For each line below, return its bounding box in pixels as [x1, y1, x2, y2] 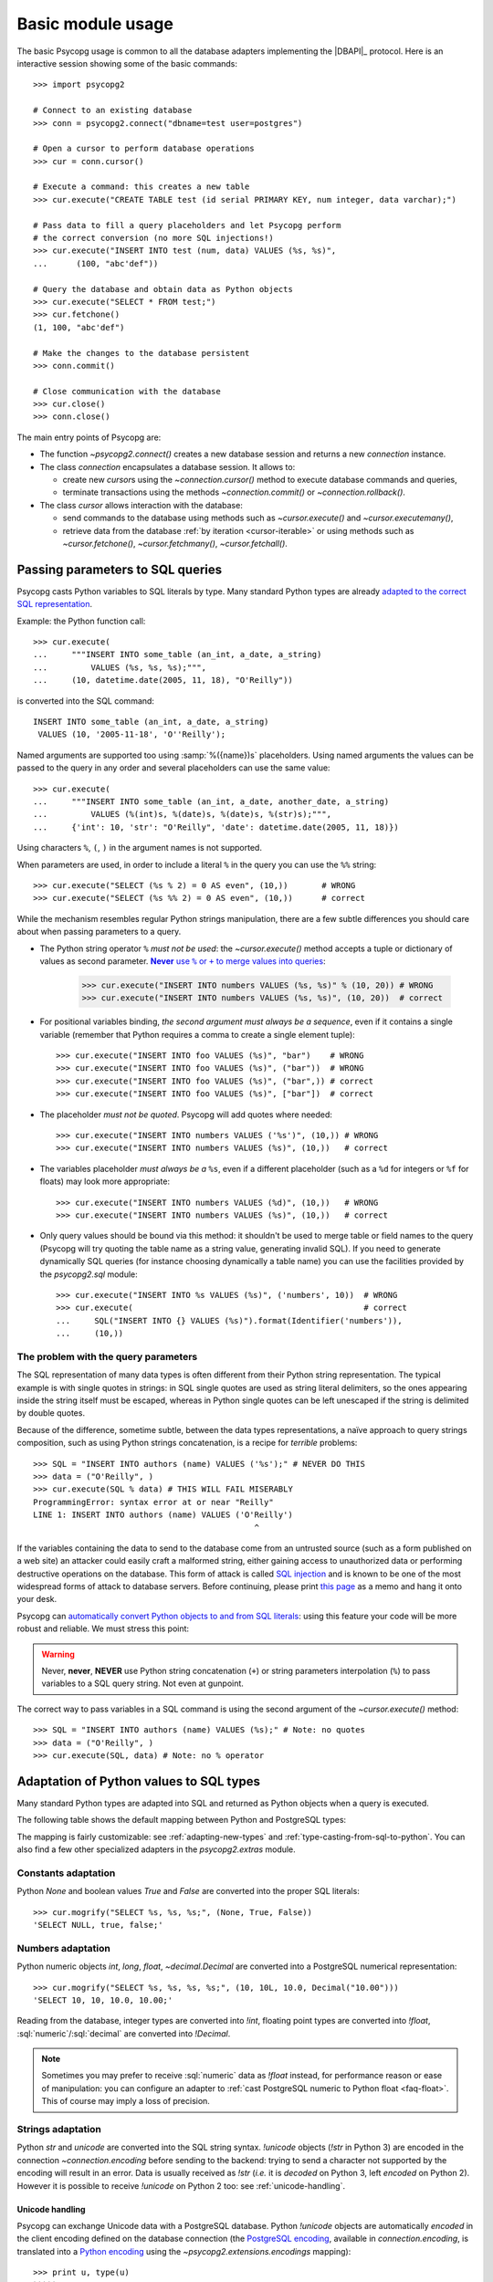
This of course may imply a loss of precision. [41, 2096, 210, 2107]
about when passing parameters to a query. [16, 926, 182, 937]
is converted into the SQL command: [16, 695, 155, 707]
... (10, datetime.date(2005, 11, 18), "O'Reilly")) [33, 675, 294, 686]
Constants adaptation [16, 1867, 116, 1879]
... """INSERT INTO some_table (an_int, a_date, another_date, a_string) [33, 796, 390, 807]
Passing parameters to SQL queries [16, 561, 223, 577]
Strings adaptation [16, 2123, 102, 2135]
